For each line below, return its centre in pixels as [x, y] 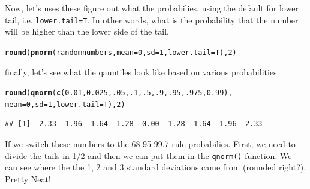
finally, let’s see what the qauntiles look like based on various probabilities [141, 71]
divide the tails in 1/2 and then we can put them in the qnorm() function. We [148, 155]
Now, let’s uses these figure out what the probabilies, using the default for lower [152, 8]
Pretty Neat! [28, 179]
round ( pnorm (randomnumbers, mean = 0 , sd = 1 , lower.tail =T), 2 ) [121, 52]
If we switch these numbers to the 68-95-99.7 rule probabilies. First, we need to [150, 144]
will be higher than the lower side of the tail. [87, 31]
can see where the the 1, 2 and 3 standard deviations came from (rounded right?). [156, 167]
